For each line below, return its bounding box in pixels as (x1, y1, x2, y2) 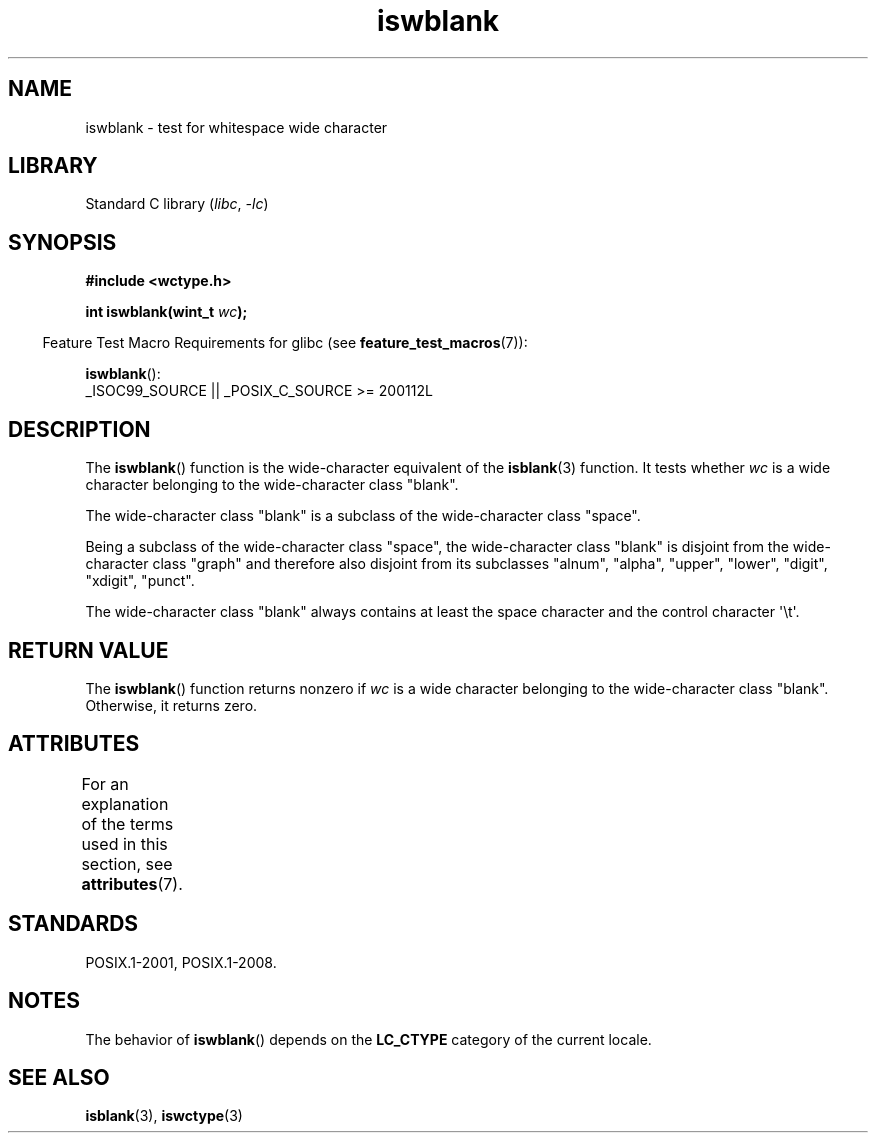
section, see (81, 853, 173, 874)
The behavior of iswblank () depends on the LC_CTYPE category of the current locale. (85, 1030, 652, 1048)
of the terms (81, 813, 174, 834)
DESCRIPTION (8, 416, 151, 442)
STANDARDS (8, 911, 139, 937)
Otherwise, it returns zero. (85, 696, 258, 714)
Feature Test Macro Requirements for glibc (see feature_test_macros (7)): (42, 334, 528, 352)
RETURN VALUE (8, 637, 169, 663)
